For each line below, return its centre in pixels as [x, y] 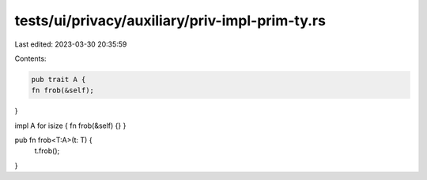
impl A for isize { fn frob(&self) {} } [70, 126]
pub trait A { [59, 79]
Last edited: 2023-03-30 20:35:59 [71, 44]
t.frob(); [47, 151]
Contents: [30, 58]
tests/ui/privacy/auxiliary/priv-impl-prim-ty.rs [170, 21]
